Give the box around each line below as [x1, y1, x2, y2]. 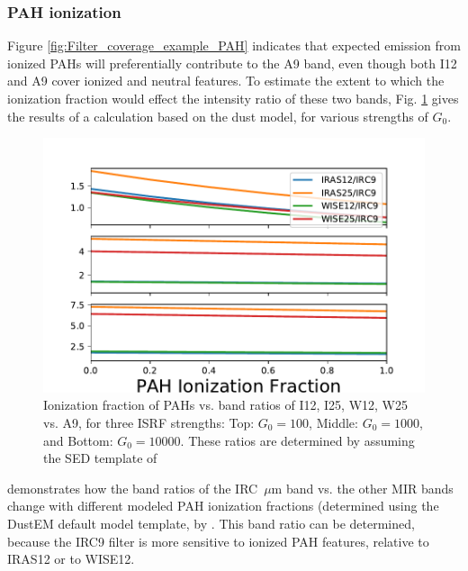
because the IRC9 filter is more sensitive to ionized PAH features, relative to [7, 531, 429, 550]
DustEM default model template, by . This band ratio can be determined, [7, 514, 415, 532]
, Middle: [309, 413, 358, 432]
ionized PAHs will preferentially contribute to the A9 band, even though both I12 [7, 53, 457, 72]
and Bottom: [43, 431, 113, 449]
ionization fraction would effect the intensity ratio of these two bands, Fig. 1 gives [7, 89, 459, 107]
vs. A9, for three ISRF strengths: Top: [43, 413, 255, 432]
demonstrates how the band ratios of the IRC [7, 478, 258, 497]
